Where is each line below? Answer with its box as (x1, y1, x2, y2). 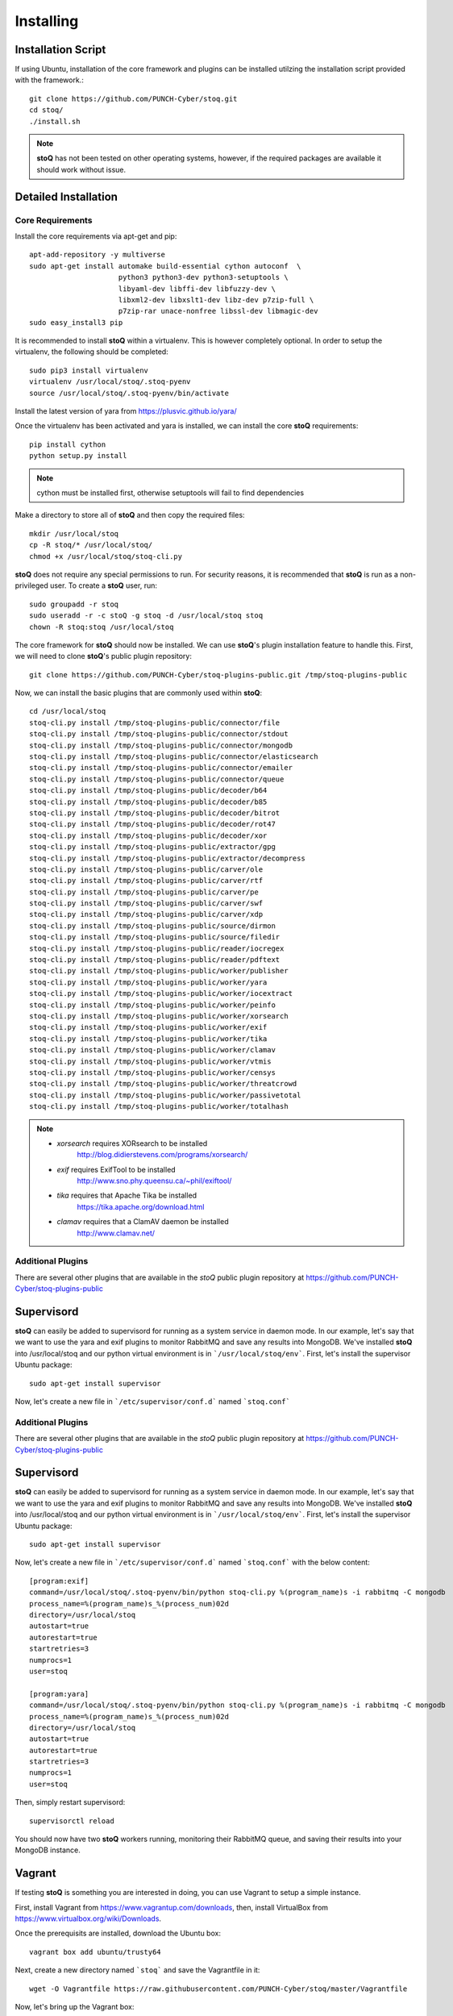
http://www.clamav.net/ (77, 1228, 156, 1238)
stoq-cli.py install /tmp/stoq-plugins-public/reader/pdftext (29, 956, 281, 964)
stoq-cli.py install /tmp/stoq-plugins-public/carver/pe (29, 887, 260, 897)
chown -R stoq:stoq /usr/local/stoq (29, 622, 174, 631)
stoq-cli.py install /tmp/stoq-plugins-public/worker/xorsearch (29, 1012, 289, 1020)
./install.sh (29, 117, 81, 126)
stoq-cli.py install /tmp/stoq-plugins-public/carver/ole (29, 864, 264, 874)
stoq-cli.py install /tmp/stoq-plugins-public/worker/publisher (29, 966, 289, 976)
